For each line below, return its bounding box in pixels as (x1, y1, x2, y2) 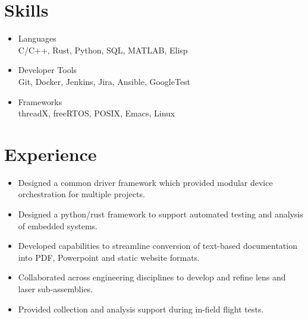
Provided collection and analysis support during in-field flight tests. (18, 302, 264, 315)
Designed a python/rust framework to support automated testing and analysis (18, 208, 303, 220)
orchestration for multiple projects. (18, 188, 145, 200)
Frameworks (18, 95, 62, 108)
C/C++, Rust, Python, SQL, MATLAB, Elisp (18, 43, 188, 56)
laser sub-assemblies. (18, 282, 93, 295)
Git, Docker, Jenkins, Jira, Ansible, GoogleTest (18, 75, 191, 87)
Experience (4, 141, 97, 166)
